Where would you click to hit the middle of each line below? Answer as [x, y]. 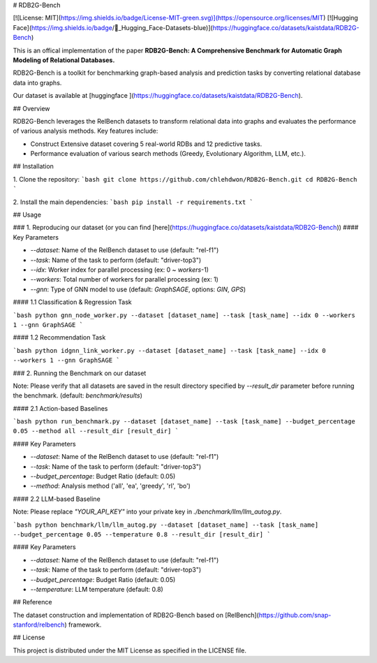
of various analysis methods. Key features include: [86, 131]
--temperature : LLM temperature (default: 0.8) [97, 589]
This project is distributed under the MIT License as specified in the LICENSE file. [130, 650]
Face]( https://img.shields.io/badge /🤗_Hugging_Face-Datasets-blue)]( [113, 27]
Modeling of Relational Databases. [64, 60]
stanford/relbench [39, 625]
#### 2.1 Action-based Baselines [60, 408]
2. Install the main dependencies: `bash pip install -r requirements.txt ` [133, 202]
